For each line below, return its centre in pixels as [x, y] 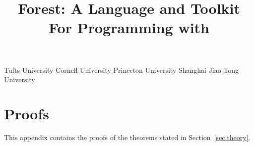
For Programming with [129, 27]
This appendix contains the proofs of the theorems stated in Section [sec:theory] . [127, 137]
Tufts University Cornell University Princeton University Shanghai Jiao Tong [122, 70]
